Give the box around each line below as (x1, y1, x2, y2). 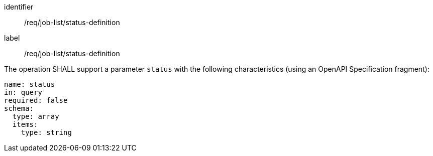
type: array (12, 112, 59, 120)
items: (12, 120, 38, 128)
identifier (4, 3, 34, 11)
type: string (21, 128, 72, 136)
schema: (4, 104, 34, 112)
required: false (4, 96, 68, 104)
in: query (4, 88, 42, 96)
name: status (4, 80, 55, 88)
